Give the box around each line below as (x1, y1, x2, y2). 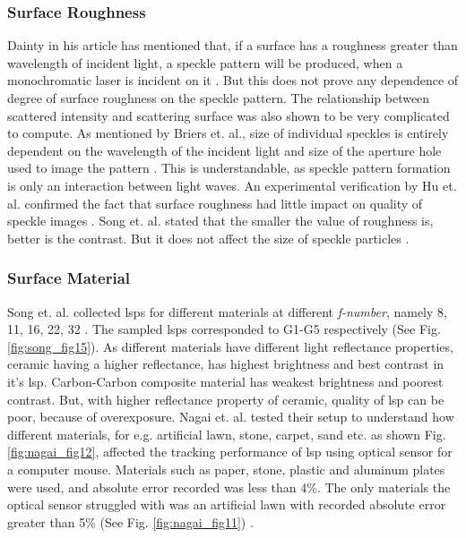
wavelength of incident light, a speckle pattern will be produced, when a (7, 53, 403, 72)
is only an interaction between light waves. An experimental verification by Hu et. (7, 175, 457, 194)
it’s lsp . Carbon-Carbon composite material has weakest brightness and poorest (7, 371, 444, 390)
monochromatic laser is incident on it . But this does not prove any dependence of (7, 71, 459, 90)
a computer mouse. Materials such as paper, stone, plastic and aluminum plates (7, 459, 445, 478)
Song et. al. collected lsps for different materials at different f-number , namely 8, (7, 302, 447, 320)
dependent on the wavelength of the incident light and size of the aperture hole (7, 141, 442, 159)
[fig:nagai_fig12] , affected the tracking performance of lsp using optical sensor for (7, 442, 453, 461)
